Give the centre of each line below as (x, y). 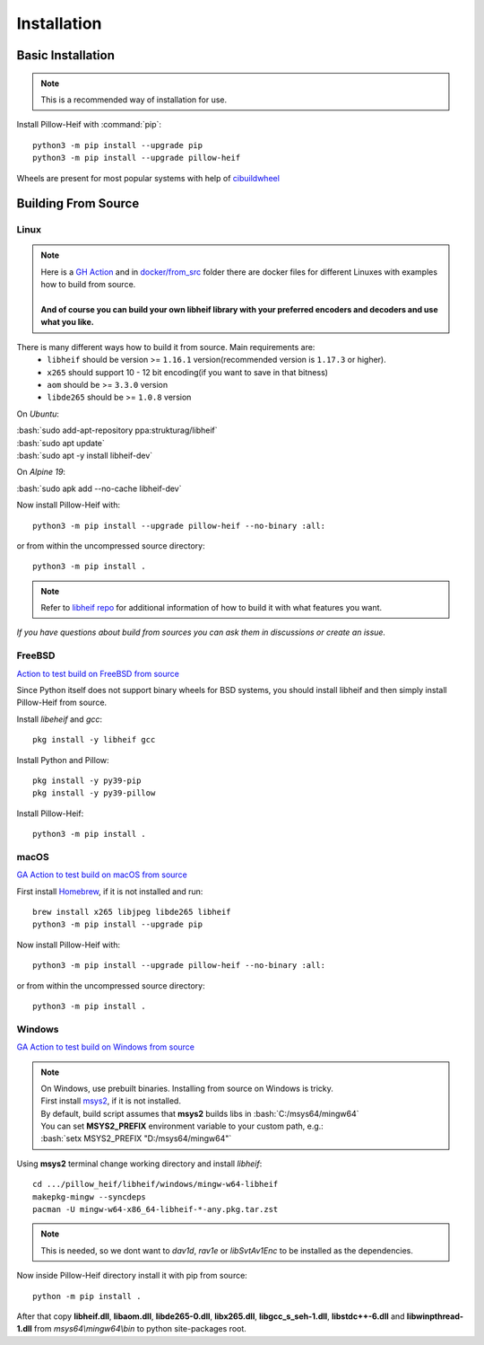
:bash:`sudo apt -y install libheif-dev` (85, 455)
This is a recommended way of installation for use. (134, 100)
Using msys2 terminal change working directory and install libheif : (139, 1164)
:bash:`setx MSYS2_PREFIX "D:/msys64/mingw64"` (136, 1138)
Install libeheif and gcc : (60, 719)
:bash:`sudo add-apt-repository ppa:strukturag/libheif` (117, 430)
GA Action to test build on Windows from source (106, 1047)
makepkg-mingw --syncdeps (90, 1197)
